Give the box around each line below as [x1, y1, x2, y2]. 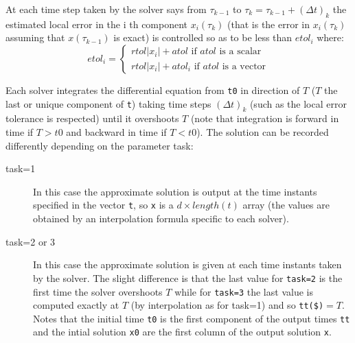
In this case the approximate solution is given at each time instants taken [33, 257, 342, 272]
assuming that [5, 30, 65, 45]
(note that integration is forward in [190, 111, 339, 126]
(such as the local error [249, 96, 347, 110]
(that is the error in [227, 16, 310, 31]
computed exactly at [33, 298, 119, 312]
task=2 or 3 [5, 234, 56, 248]
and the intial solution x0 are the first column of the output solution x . [33, 324, 332, 339]
